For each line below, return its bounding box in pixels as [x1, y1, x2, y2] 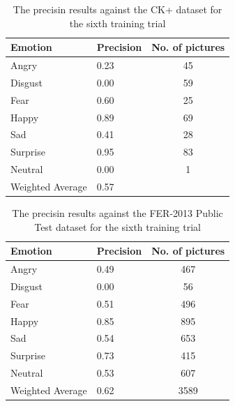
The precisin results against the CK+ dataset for [13, 2, 222, 16]
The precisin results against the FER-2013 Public [12, 206, 223, 220]
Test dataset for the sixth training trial [34, 219, 201, 234]
